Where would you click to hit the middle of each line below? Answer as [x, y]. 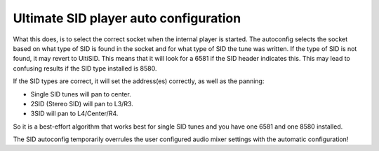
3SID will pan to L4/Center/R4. [74, 114]
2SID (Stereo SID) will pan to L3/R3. [82, 103]
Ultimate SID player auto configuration [127, 18]
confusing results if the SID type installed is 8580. [85, 68]
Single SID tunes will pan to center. [81, 94]
